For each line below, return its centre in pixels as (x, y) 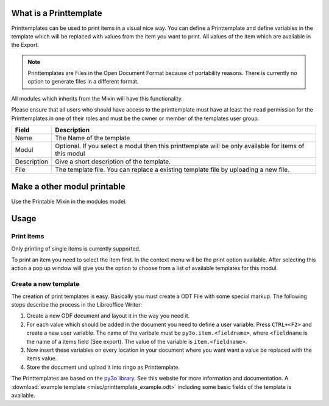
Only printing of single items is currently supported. (76, 248)
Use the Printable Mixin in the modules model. (69, 201)
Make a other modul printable (68, 187)
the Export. (25, 45)
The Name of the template (93, 138)
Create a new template (45, 284)
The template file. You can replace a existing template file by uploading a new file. (172, 169)
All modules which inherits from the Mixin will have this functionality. (97, 98)
